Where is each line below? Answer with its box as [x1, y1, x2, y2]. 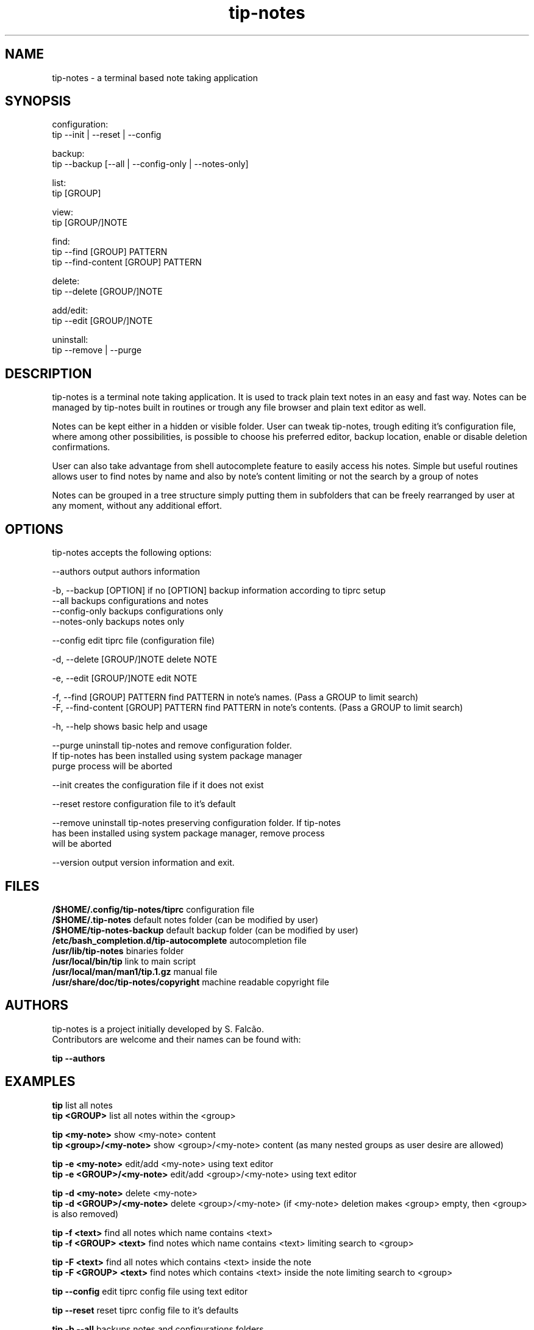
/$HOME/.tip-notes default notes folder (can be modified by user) [52, 914, 319, 925]
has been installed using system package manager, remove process [52, 828, 325, 839]
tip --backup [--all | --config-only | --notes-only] [52, 159, 249, 170]
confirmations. [52, 442, 110, 453]
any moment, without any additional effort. [52, 500, 222, 511]
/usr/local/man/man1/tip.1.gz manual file [52, 966, 218, 977]
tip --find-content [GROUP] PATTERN [52, 257, 202, 268]
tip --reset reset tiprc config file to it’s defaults [52, 1304, 239, 1315]
